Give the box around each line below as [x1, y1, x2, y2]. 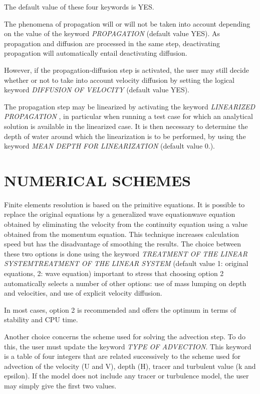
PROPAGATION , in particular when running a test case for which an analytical [4, 111, 253, 121]
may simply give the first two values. [4, 380, 117, 390]
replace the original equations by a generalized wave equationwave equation [4, 209, 235, 219]
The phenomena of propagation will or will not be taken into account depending [4, 18, 250, 29]
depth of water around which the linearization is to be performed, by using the [4, 130, 246, 141]
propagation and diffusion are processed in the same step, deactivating [4, 38, 220, 48]
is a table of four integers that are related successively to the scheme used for [4, 351, 240, 361]
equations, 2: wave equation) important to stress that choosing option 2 [4, 268, 224, 278]
